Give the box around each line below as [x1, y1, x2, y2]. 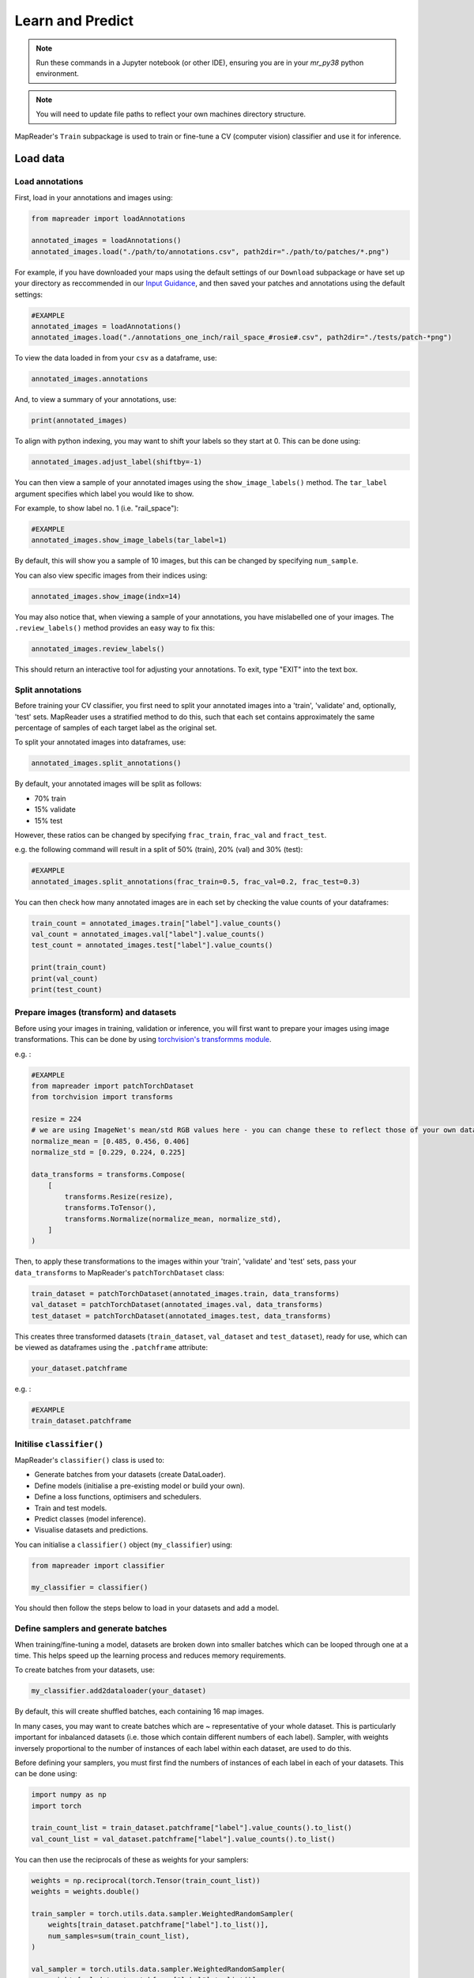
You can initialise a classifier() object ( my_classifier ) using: [14, 1540, 233, 1549]
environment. [36, 69, 79, 78]
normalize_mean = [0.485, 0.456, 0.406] [31, 1136, 190, 1146]
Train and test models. [34, 1503, 107, 1513]
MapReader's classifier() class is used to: [14, 1455, 165, 1465]
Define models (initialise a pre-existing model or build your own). [34, 1480, 245, 1491]
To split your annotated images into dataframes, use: [14, 737, 186, 747]
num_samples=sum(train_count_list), [47, 1931, 190, 1940]
